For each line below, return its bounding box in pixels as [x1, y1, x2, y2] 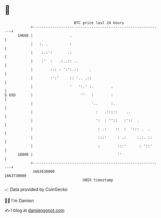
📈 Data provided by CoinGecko [4, 186, 68, 192]
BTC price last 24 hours [74, 20, 124, 25]
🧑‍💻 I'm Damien [4, 198, 34, 203]
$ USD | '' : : [4, 92, 113, 98]
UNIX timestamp [82, 177, 113, 183]
